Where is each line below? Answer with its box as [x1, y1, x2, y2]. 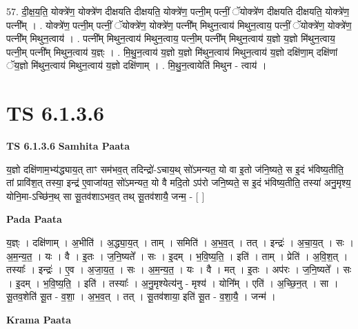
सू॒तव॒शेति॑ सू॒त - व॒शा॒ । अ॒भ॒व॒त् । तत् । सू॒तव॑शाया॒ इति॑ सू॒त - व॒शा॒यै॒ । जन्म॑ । [6, 289, 276, 303]
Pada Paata [6, 212, 62, 226]
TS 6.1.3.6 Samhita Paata [6, 139, 130, 153]
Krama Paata [6, 312, 71, 327]
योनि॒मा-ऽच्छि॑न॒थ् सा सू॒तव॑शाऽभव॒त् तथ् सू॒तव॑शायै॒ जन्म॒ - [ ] [6, 188, 205, 203]
